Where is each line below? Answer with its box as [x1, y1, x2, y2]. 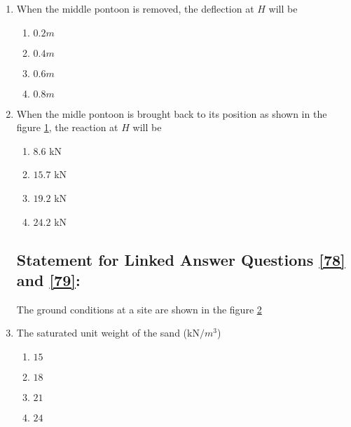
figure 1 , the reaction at [16, 120, 118, 135]
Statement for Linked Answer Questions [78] [16, 248, 345, 270]
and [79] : [16, 269, 81, 290]
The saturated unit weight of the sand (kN [16, 325, 200, 340]
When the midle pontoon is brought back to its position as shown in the [16, 106, 327, 121]
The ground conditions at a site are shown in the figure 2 [16, 301, 262, 316]
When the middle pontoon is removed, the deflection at [16, 1, 254, 15]
